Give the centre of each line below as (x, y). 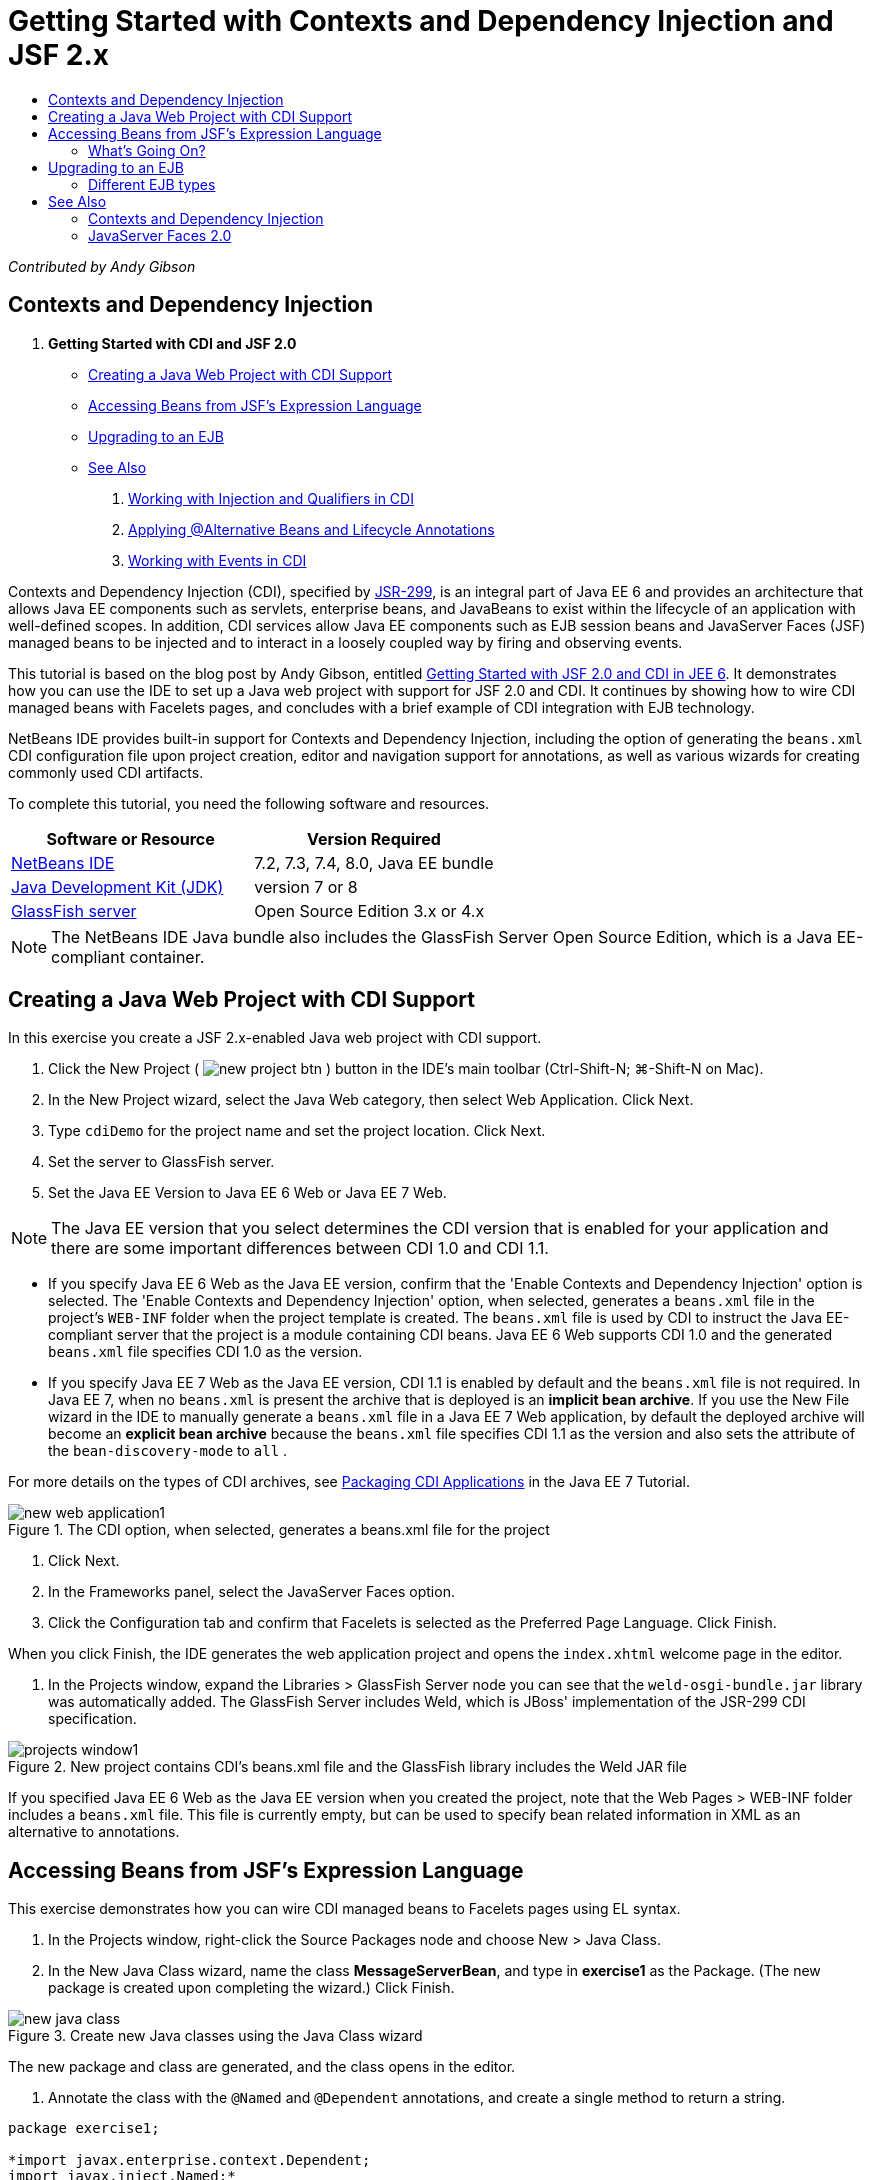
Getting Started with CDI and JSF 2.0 (172, 343)
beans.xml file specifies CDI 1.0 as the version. (205, 1352)
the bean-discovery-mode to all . (168, 1451)
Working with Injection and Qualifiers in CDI (271, 498)
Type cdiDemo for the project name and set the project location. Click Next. (297, 1131)
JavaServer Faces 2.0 (160, 235)
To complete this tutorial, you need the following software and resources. (249, 803)
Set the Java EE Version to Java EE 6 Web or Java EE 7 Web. (247, 1193)
